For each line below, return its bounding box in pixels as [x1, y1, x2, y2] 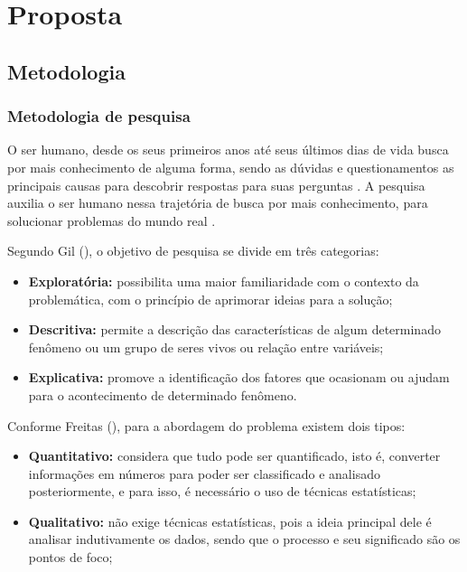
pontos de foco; [28, 548, 113, 567]
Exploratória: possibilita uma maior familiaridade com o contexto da [28, 271, 419, 290]
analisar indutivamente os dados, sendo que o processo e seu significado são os [28, 530, 461, 549]
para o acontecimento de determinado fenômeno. [28, 385, 297, 404]
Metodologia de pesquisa [7, 105, 191, 127]
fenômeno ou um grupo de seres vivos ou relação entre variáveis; [28, 337, 384, 356]
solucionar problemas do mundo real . [7, 211, 216, 230]
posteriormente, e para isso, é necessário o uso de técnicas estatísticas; [28, 482, 416, 501]
